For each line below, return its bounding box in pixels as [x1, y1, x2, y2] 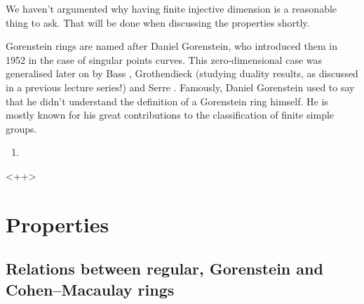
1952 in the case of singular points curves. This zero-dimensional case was [6, 52, 323, 67]
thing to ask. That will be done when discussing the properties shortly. [6, 15, 310, 29]
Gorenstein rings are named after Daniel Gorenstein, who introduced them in [6, 39, 337, 53]
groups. [6, 121, 37, 136]
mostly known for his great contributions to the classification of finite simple [6, 107, 335, 122]
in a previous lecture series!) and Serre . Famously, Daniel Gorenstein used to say [6, 79, 355, 94]
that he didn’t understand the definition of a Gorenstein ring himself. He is [6, 93, 328, 108]
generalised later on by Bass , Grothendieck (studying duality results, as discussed [6, 66, 358, 81]
